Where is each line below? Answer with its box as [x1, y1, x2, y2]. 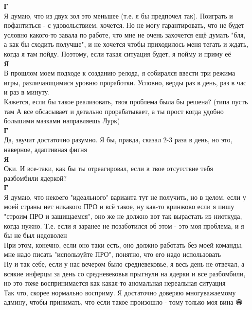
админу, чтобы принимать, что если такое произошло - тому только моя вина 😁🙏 [4, 297, 245, 307]
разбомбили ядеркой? [4, 173, 67, 183]
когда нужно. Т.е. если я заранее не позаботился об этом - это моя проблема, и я [4, 220, 244, 231]
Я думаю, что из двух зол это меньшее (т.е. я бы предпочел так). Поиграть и [4, 10, 233, 20]
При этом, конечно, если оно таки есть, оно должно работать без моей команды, [4, 239, 243, 250]
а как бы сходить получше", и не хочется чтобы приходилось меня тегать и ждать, [4, 39, 249, 49]
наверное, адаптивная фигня [4, 144, 88, 154]
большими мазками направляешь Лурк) [4, 116, 120, 126]
